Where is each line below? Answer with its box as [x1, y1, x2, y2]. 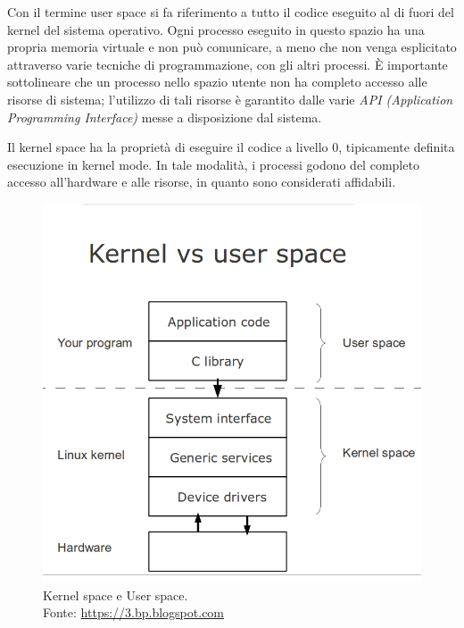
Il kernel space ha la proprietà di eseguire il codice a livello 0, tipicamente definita [7, 138, 455, 156]
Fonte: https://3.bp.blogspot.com [43, 603, 225, 622]
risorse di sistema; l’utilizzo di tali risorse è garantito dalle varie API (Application [7, 89, 453, 108]
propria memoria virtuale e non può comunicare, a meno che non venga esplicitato [7, 38, 457, 56]
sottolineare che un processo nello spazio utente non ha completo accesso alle [7, 72, 427, 91]
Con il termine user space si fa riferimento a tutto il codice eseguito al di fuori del [7, 3, 454, 21]
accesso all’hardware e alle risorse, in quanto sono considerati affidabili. [7, 172, 396, 191]
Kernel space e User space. [43, 585, 188, 604]
